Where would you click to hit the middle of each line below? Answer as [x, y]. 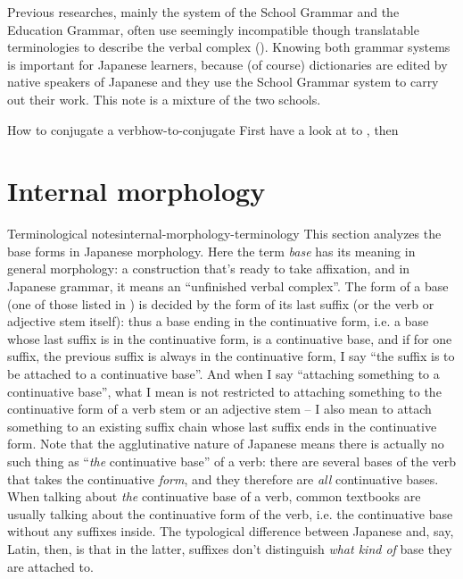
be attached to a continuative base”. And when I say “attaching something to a [223, 374]
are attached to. [50, 566]
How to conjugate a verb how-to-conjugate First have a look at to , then [203, 129]
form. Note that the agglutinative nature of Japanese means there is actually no [226, 444]
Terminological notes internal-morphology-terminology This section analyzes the [224, 234]
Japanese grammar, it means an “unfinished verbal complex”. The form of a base [228, 286]
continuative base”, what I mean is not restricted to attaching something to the [224, 391]
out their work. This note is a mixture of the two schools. [164, 99]
